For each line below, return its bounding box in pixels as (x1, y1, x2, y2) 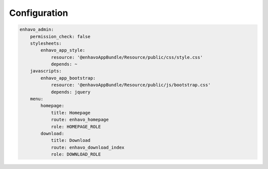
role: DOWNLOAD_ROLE (51, 152, 101, 157)
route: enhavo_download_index (51, 144, 125, 150)
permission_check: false (30, 34, 91, 39)
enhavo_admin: (19, 27, 54, 32)
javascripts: (30, 68, 62, 74)
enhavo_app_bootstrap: (40, 75, 96, 81)
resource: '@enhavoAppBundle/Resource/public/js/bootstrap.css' (51, 82, 211, 88)
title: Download (51, 138, 91, 143)
